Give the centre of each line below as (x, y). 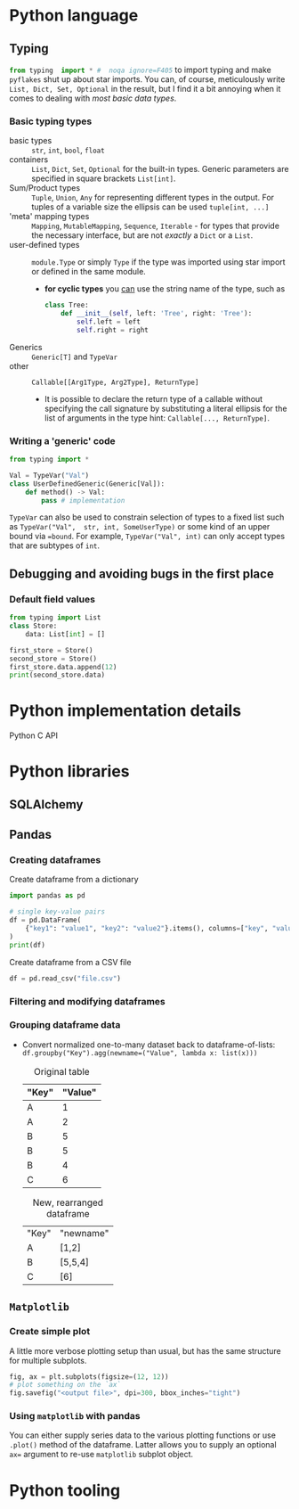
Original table (62, 1071)
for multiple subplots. (48, 1360)
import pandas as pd (48, 896)
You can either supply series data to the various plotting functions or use (142, 1435)
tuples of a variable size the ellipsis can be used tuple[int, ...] (150, 207)
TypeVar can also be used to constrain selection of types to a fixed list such (147, 517)
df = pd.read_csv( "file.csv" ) (65, 978)
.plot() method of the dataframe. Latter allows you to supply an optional (143, 1445)
